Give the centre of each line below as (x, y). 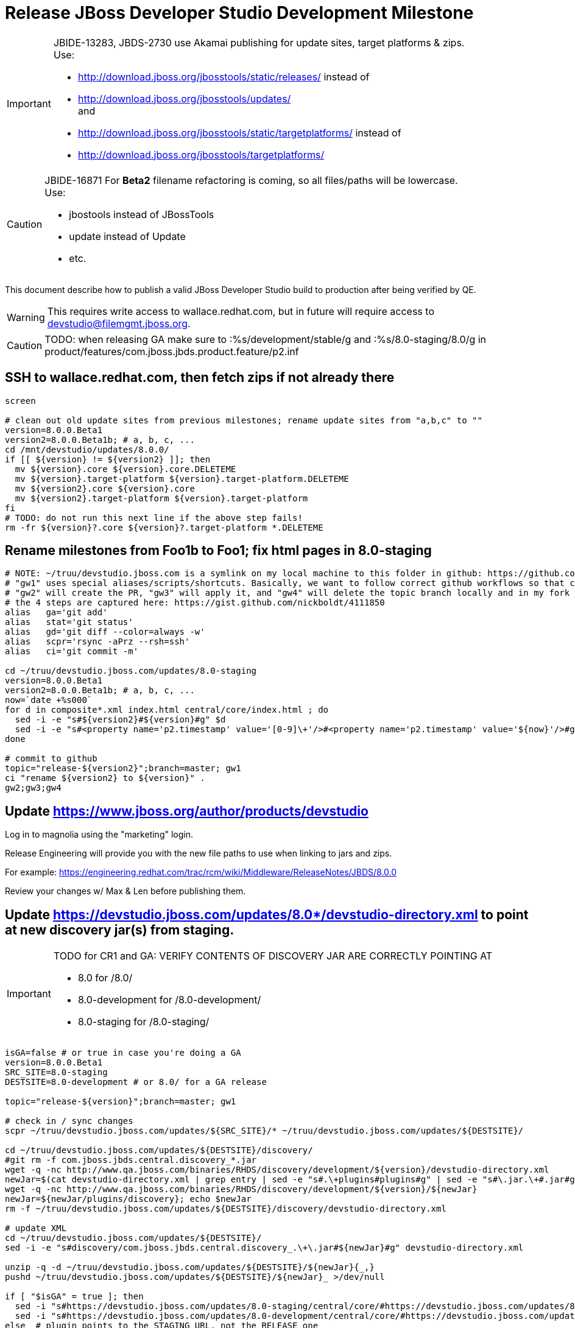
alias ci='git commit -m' (72, 652)
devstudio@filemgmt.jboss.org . (119, 323)
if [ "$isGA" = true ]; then (74, 1297)
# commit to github (51, 759)
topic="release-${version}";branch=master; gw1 (121, 1102)
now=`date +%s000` (49, 700)
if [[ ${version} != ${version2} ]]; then (108, 459)
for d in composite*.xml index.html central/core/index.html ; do (167, 710)
